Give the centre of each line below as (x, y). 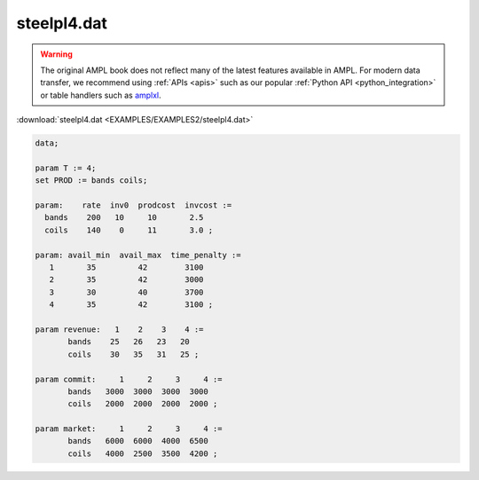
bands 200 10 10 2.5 (124, 218)
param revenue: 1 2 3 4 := (119, 329)
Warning (56, 54)
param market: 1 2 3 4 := (129, 429)
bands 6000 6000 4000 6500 (138, 441)
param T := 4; (66, 168)
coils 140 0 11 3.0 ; (129, 230)
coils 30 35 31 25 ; (133, 354)
